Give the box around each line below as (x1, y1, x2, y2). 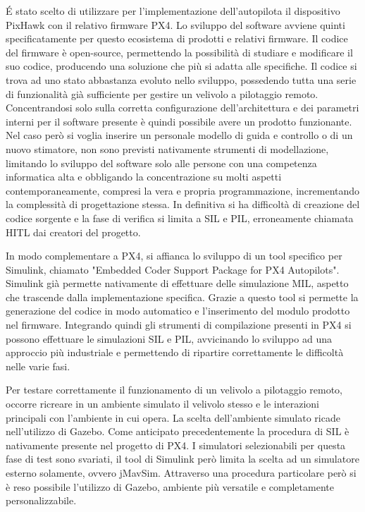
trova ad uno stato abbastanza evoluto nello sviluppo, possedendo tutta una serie (6, 72, 357, 87)
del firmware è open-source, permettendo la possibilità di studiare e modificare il (6, 44, 353, 59)
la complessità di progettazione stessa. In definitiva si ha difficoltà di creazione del (6, 197, 360, 212)
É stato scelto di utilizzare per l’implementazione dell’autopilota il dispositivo (6, 4, 340, 18)
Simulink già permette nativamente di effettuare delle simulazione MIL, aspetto (6, 276, 349, 291)
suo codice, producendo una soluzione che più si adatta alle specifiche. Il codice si (6, 59, 357, 73)
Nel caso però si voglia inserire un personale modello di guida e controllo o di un (6, 128, 353, 142)
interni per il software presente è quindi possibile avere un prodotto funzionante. (6, 114, 352, 128)
